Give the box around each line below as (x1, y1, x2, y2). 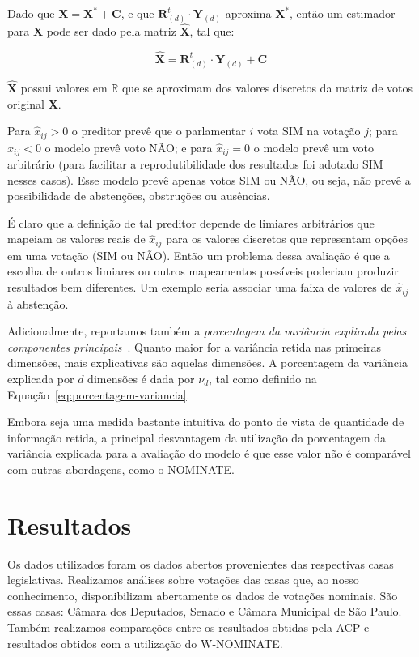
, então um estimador (290, 5, 396, 21)
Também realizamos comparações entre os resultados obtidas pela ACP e (7, 618, 370, 635)
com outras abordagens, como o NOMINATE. (7, 460, 235, 477)
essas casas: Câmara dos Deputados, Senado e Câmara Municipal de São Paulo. (7, 603, 402, 620)
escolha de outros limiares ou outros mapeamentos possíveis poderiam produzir (7, 262, 399, 279)
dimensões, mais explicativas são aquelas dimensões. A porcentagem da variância (7, 354, 408, 371)
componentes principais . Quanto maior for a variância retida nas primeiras (7, 338, 381, 355)
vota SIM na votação (256, 122, 361, 139)
